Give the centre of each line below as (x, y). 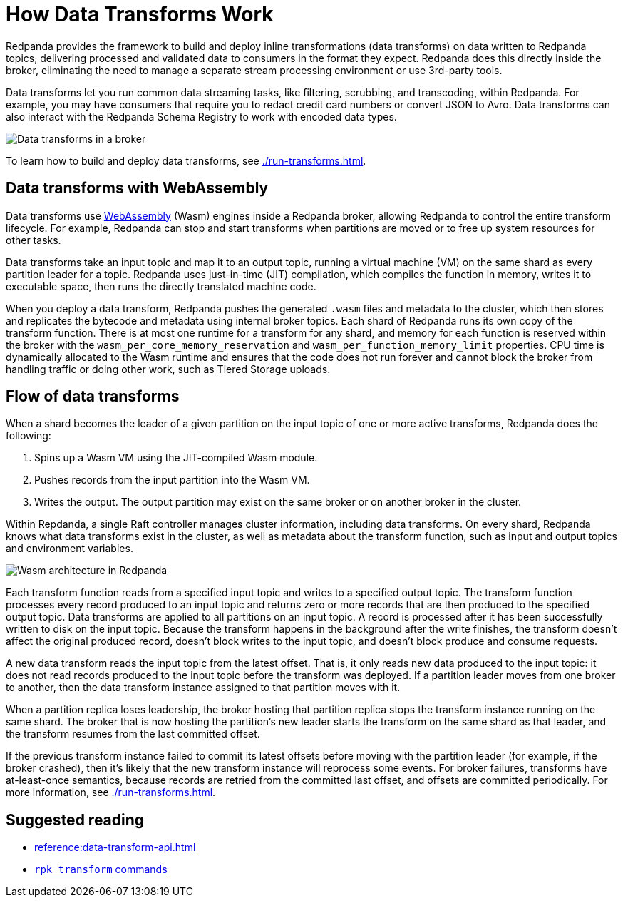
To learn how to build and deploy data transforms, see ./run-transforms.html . (186, 160)
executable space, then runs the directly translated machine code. (161, 286)
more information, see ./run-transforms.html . (111, 792)
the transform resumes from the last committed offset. (133, 734)
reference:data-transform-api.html (115, 847)
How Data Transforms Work (140, 14)
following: (29, 436)
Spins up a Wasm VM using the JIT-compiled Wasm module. (176, 458)
